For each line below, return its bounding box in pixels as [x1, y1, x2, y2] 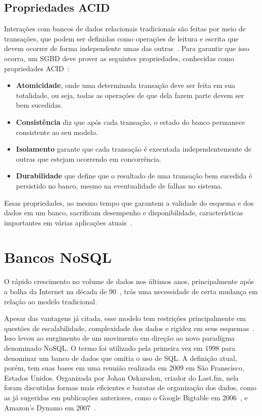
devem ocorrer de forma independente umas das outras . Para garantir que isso [4, 43, 249, 54]
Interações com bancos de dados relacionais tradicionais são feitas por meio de [4, 23, 246, 34]
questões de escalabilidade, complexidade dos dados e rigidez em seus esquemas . [4, 322, 255, 333]
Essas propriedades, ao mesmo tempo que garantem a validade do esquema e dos [4, 197, 254, 208]
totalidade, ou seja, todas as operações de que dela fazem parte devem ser [16, 89, 244, 100]
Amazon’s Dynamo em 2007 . [4, 402, 96, 412]
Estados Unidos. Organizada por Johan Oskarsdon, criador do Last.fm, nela [4, 372, 239, 383]
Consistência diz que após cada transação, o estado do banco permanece [16, 116, 245, 127]
